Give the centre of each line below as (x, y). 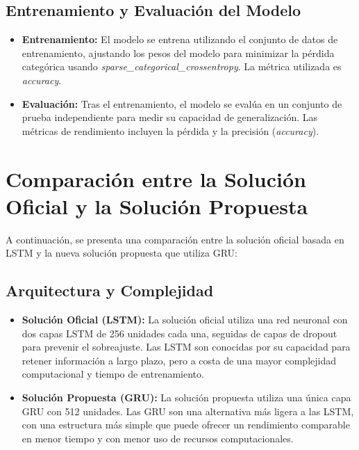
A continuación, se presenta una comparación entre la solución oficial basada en (175, 239)
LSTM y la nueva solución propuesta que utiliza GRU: (122, 253)
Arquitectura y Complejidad (110, 290)
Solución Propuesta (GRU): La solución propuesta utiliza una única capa (186, 397)
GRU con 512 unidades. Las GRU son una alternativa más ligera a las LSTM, (188, 411)
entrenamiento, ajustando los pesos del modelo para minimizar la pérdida (178, 53)
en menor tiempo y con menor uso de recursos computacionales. (158, 438)
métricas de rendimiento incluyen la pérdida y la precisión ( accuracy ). (170, 130)
